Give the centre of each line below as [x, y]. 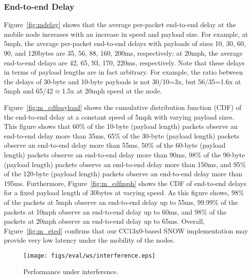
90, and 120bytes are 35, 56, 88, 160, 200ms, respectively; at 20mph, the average [123, 53]
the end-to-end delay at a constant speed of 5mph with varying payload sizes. [119, 116]
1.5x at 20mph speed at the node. [112, 91]
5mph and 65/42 [29, 91]
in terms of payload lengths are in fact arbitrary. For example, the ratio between [124, 72]
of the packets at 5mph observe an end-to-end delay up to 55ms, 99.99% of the [121, 202]
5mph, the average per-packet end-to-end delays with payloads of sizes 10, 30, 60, [125, 43]
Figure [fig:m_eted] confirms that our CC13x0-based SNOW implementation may [126, 230]
